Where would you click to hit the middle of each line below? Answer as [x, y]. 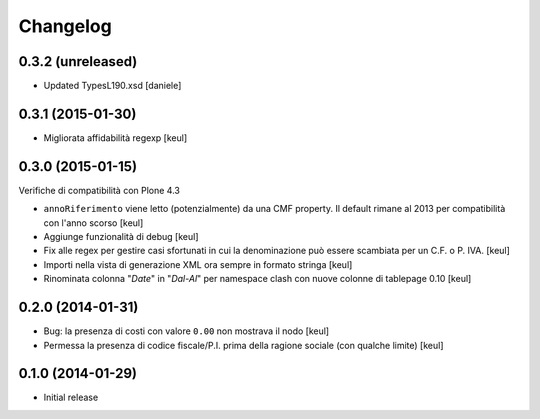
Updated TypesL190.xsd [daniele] [112, 86]
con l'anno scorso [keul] [93, 222]
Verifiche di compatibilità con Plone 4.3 [99, 190]
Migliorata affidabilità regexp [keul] [115, 137]
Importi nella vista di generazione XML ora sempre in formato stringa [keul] [198, 264]
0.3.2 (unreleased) [78, 61]
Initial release [71, 397]
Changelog [65, 26]
